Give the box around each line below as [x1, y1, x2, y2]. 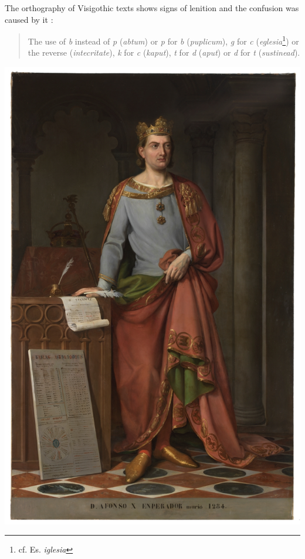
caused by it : [5, 13, 53, 25]
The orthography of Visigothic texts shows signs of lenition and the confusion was [5, 2, 299, 13]
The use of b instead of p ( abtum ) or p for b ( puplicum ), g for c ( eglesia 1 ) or [28, 33, 299, 47]
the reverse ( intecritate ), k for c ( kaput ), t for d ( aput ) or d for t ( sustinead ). [28, 46, 300, 59]
